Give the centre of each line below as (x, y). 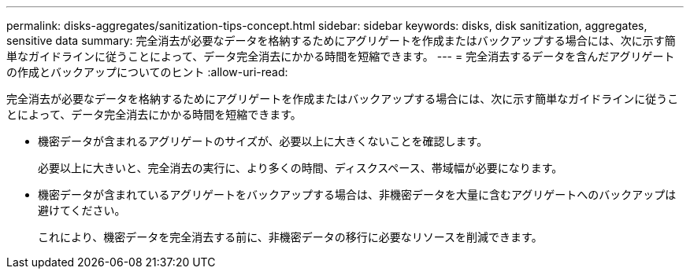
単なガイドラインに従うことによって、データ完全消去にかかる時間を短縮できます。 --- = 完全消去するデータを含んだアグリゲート (341, 56)
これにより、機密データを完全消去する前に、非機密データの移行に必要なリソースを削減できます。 (290, 237)
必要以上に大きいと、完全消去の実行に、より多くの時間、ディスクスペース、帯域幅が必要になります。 (300, 168)
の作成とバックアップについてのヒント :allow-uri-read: (147, 72)
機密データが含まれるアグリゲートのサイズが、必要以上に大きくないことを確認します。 (263, 141)
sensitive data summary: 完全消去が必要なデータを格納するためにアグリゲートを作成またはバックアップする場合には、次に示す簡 (341, 40)
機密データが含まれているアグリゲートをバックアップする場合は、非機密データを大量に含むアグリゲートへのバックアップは (357, 194)
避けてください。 (82, 210)
